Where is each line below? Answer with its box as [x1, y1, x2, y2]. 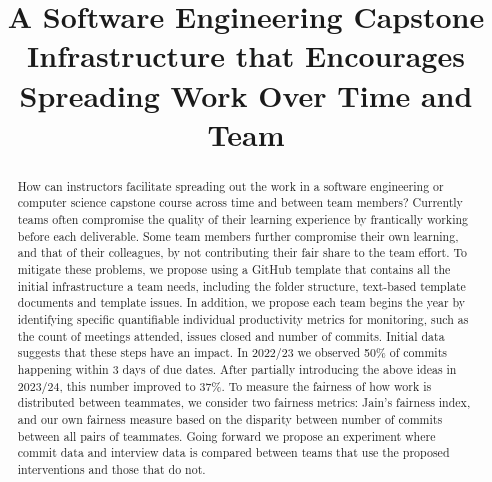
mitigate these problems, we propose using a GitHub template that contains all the [17, 261, 451, 278]
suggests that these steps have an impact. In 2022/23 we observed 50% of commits [17, 344, 447, 361]
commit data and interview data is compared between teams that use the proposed [17, 444, 450, 461]
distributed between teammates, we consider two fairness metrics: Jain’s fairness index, [17, 394, 471, 411]
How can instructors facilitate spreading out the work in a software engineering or [17, 177, 444, 194]
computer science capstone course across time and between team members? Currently [17, 194, 463, 211]
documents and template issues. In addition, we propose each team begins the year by [17, 294, 466, 311]
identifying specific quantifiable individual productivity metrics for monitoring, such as [17, 310, 469, 327]
